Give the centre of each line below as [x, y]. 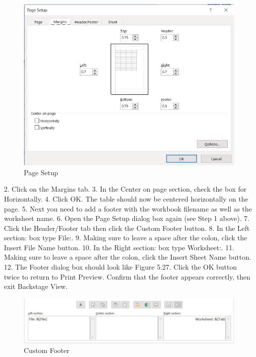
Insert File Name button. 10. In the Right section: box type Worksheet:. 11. [119, 247]
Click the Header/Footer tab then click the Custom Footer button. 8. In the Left [127, 228]
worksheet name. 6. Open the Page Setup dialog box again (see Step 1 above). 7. [127, 218]
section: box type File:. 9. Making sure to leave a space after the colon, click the [126, 238]
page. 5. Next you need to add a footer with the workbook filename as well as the [128, 208]
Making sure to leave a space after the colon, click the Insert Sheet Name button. [128, 257]
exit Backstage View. [36, 286]
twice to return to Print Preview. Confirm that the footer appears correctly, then [127, 276]
